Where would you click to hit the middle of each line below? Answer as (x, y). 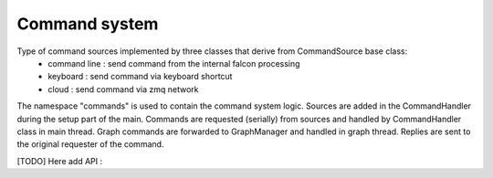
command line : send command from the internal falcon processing (174, 63)
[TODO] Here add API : (60, 161)
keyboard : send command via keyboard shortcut (140, 77)
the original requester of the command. (90, 144)
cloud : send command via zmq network (123, 89)
